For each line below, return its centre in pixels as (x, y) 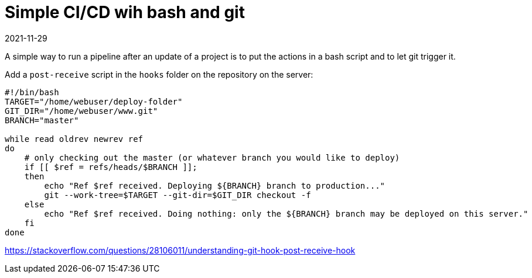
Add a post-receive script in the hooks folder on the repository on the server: (159, 74)
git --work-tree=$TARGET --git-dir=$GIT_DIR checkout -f (178, 195)
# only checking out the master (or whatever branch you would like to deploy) (212, 157)
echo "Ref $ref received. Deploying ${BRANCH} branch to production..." (215, 185)
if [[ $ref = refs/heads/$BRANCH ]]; (111, 167)
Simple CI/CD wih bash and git (125, 12)
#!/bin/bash (32, 92)
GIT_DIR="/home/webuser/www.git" (81, 111)
